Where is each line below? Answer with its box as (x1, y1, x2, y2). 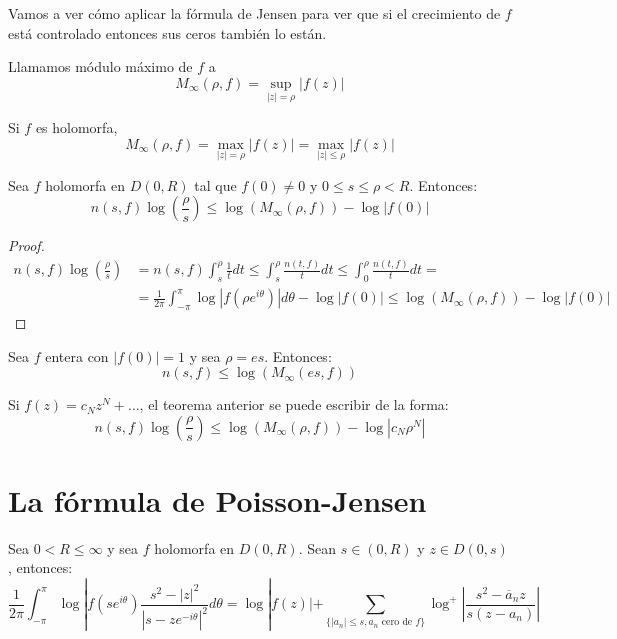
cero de (381, 617, 413, 628)
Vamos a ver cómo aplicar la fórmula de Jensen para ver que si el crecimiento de (8, 3, 501, 23)
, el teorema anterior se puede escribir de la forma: (139, 394, 449, 415)
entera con (45, 345, 109, 366)
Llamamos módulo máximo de (8, 56, 193, 77)
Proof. (8, 235, 45, 256)
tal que (194, 174, 237, 195)
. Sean (298, 537, 337, 558)
